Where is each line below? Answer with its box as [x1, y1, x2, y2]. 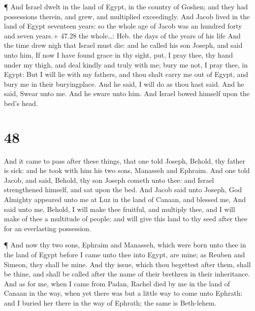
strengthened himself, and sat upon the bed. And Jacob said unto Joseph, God [4, 184, 242, 195]
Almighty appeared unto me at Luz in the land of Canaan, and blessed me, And [4, 194, 246, 205]
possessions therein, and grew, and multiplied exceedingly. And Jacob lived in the [4, 11, 250, 21]
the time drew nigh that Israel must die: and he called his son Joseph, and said [4, 40, 243, 50]
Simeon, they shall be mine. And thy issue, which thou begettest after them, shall [4, 259, 251, 269]
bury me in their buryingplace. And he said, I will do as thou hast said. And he [4, 78, 244, 89]
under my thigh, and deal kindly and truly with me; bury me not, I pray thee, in [4, 59, 248, 69]
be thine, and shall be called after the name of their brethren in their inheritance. [4, 269, 250, 279]
